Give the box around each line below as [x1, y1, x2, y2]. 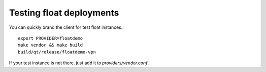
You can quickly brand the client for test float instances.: [9, 24, 124, 30]
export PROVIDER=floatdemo [18, 36, 83, 41]
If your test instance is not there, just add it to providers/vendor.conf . [9, 60, 149, 66]
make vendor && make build [18, 42, 83, 48]
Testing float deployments [9, 7, 119, 18]
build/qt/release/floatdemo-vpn [18, 49, 96, 54]
